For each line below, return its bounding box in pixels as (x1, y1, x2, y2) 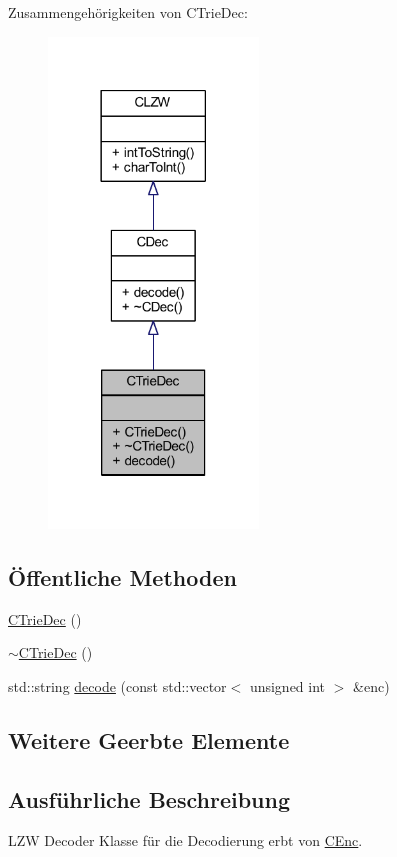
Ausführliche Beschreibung (8, 783, 290, 814)
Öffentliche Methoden (8, 561, 237, 592)
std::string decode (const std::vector (8, 675, 227, 696)
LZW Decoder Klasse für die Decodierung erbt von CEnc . (8, 830, 363, 851)
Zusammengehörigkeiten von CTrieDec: (8, 2, 248, 22)
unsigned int (249, 675, 326, 696)
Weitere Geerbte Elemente (8, 724, 290, 755)
